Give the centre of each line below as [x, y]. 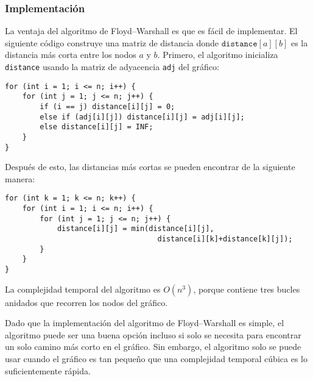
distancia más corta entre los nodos [71, 55]
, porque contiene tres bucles [247, 289]
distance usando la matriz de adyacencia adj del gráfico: [112, 66]
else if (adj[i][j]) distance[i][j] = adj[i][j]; [142, 117]
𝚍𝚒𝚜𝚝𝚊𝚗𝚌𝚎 [239, 44]
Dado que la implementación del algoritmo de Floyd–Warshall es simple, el [145, 323]
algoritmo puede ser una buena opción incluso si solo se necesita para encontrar [153, 334]
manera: [20, 178]
